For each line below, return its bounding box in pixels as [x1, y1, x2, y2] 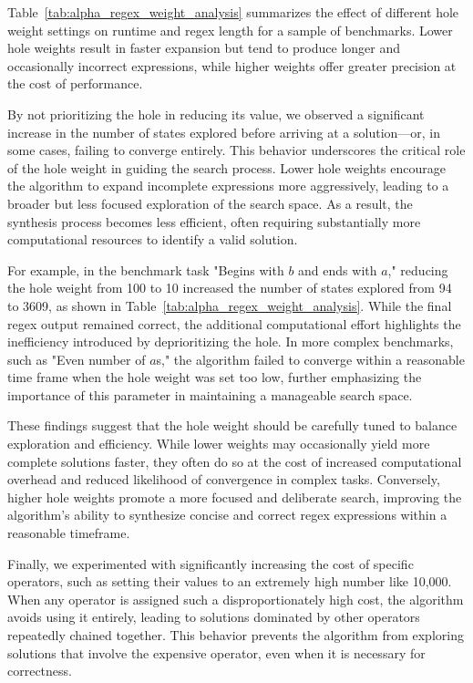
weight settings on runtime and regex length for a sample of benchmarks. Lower [7, 20, 453, 39]
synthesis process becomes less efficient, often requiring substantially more [7, 212, 421, 231]
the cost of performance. [7, 74, 143, 93]
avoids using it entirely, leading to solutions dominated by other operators [7, 607, 420, 626]
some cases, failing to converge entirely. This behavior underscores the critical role [7, 140, 466, 160]
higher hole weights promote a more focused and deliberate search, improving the [7, 487, 462, 506]
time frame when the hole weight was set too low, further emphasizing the [7, 367, 422, 387]
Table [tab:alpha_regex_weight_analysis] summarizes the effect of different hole [7, 3, 459, 21]
